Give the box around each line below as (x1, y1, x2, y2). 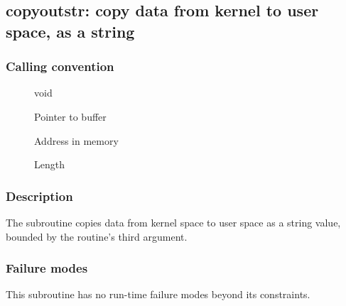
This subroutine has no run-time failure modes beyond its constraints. (6, 287, 310, 302)
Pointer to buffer (34, 109, 107, 124)
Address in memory (34, 133, 119, 148)
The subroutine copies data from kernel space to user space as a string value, (6, 214, 341, 229)
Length (34, 157, 65, 172)
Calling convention (6, 58, 114, 75)
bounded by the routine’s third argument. (6, 229, 188, 244)
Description (6, 187, 73, 204)
